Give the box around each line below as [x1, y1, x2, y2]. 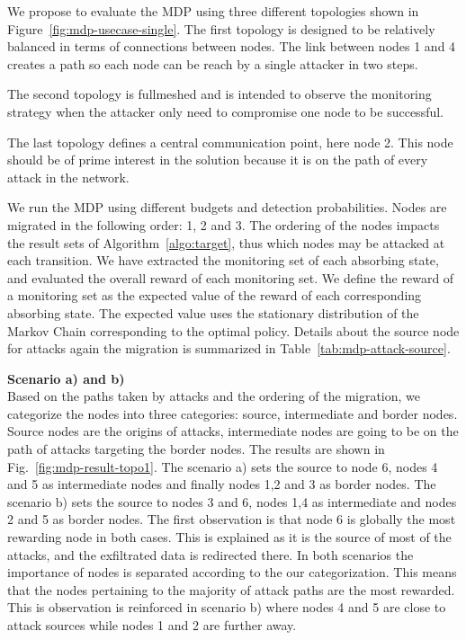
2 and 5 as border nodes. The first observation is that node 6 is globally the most [7, 510, 456, 529]
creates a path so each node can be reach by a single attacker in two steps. [7, 54, 418, 73]
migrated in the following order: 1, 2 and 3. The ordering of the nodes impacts [7, 215, 440, 234]
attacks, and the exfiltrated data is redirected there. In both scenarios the [7, 545, 414, 564]
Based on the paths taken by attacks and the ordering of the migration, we [7, 387, 421, 405]
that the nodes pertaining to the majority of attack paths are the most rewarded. [7, 580, 455, 599]
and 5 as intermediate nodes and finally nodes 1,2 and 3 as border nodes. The [7, 475, 436, 493]
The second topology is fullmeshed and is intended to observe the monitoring [7, 84, 432, 103]
